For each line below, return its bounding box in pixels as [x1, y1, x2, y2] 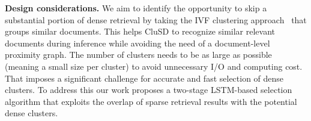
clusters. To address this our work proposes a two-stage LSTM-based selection [5, 83, 292, 96]
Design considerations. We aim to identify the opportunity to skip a [5, 2, 267, 14]
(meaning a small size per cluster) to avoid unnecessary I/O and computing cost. [5, 60, 303, 72]
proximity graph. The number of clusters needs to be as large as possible [5, 48, 272, 61]
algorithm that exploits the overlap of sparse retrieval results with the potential [5, 95, 297, 107]
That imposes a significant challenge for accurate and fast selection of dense [5, 72, 284, 84]
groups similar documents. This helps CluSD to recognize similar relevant [5, 25, 276, 38]
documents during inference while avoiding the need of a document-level [5, 36, 270, 49]
